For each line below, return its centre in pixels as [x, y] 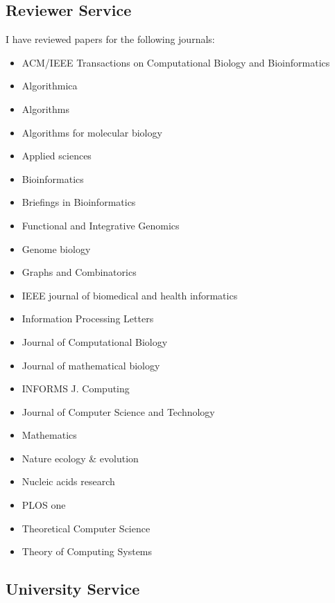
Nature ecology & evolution [80, 458]
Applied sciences [57, 156]
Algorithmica [50, 86]
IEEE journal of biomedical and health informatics [130, 295]
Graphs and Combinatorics [79, 272]
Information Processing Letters [88, 318]
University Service [73, 589]
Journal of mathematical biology [91, 365]
